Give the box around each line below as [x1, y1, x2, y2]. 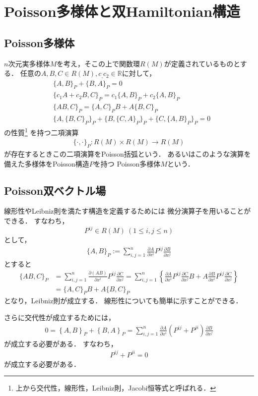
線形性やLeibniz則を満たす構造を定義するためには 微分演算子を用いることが [4, 206, 251, 216]
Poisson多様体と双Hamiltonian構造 [4, 1, 241, 21]
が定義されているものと [164, 58, 240, 68]
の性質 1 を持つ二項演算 [4, 125, 79, 137]
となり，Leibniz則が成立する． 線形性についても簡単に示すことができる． [4, 295, 243, 306]
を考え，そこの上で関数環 [57, 58, 140, 68]
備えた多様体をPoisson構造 [4, 158, 89, 169]
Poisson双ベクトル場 [4, 182, 106, 198]
